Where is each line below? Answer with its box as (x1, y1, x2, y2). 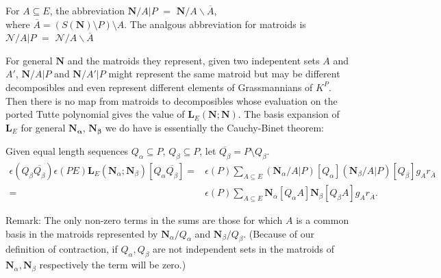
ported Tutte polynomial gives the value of (5, 107, 185, 121)
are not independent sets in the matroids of (152, 242, 335, 256)
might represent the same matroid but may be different (108, 66, 340, 81)
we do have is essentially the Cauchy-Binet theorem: (105, 120, 325, 134)
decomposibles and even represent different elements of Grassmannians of (5, 79, 313, 94)
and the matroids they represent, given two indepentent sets (67, 53, 320, 67)
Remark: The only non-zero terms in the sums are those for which (5, 213, 283, 227)
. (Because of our (243, 226, 314, 240)
